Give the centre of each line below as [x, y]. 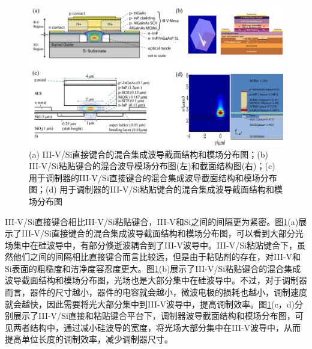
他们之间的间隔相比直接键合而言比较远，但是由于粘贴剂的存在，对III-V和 [157, 257]
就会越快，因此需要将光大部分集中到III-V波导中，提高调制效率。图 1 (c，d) [150, 304]
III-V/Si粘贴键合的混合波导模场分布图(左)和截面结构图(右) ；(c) [152, 166]
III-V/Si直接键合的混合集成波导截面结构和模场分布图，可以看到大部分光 [162, 233]
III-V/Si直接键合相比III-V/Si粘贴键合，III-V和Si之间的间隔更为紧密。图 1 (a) [152, 221]
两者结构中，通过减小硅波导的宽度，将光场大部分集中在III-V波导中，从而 [157, 327]
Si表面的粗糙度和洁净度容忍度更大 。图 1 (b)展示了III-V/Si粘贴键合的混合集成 [153, 268]
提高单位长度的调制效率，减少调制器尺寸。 [89, 339]
